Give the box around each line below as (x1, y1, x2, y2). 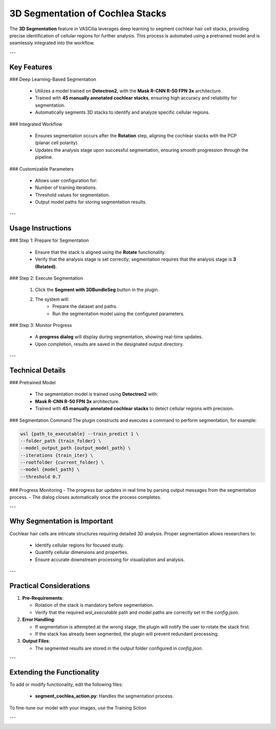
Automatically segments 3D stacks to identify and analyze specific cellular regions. (35, 109, 210, 115)
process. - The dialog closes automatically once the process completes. (9, 494, 162, 501)
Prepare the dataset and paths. (52, 303, 118, 309)
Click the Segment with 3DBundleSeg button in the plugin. (35, 287, 159, 293)
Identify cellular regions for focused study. (35, 542, 125, 548)
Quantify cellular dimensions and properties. (35, 549, 129, 555)
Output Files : (22, 638, 51, 644)
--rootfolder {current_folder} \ (20, 460, 104, 466)
